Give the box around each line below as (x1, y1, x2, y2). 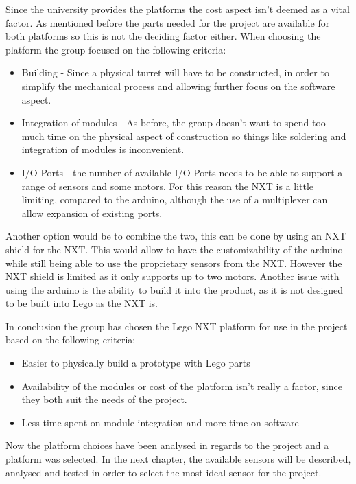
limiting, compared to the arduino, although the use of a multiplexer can (21, 192, 328, 207)
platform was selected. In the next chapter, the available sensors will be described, (5, 452, 351, 466)
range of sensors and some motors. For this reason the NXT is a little (21, 178, 314, 193)
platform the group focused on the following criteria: (5, 42, 226, 56)
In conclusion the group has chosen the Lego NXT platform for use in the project (5, 319, 348, 333)
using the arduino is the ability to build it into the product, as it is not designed (5, 282, 344, 297)
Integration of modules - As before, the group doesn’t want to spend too (21, 115, 326, 130)
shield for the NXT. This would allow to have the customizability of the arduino (5, 242, 343, 256)
